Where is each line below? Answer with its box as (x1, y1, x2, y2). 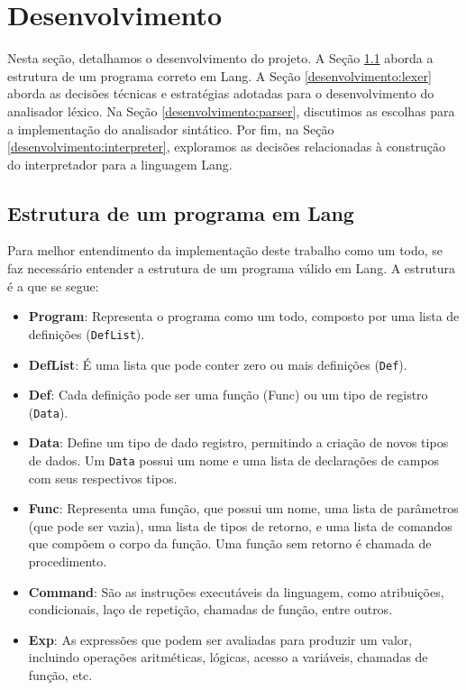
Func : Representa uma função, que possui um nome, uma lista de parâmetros (28, 499, 459, 518)
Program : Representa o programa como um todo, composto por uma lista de (28, 307, 460, 326)
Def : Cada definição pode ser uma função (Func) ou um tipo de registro (28, 385, 428, 404)
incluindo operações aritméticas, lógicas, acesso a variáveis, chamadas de (28, 648, 428, 667)
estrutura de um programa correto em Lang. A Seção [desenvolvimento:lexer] (7, 66, 432, 85)
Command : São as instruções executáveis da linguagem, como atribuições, (28, 582, 444, 601)
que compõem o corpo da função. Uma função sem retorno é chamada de (28, 534, 432, 553)
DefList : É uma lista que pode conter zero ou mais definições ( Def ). (28, 354, 407, 373)
